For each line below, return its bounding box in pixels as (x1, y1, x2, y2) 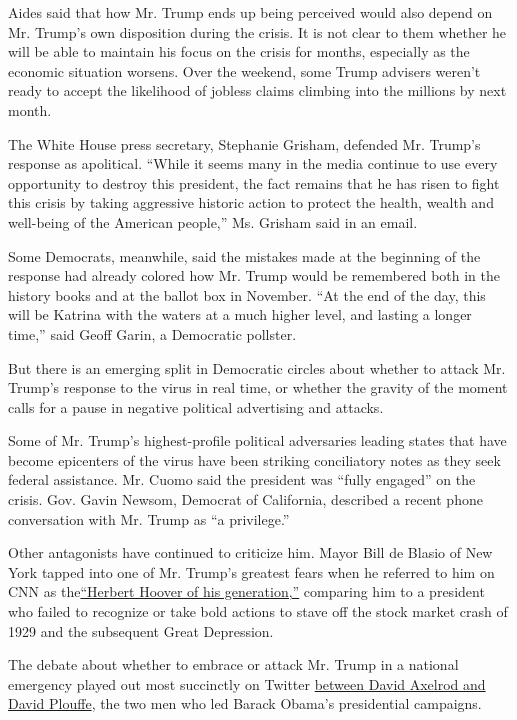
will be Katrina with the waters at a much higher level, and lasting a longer (8, 304, 472, 325)
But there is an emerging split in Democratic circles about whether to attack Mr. (8, 357, 506, 378)
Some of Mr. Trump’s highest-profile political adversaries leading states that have (8, 430, 507, 451)
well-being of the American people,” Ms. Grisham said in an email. (8, 211, 418, 232)
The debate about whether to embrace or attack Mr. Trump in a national (8, 654, 459, 675)
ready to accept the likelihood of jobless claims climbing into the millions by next (8, 80, 507, 101)
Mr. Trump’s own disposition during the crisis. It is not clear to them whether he (8, 21, 507, 42)
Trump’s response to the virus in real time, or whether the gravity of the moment (8, 377, 508, 398)
